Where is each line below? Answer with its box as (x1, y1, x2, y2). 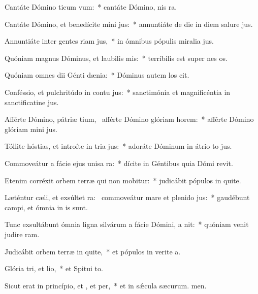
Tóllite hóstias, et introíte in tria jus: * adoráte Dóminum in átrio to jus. (5, 141, 232, 151)
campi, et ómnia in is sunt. (5, 202, 88, 212)
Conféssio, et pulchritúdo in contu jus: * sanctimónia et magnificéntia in (5, 86, 231, 97)
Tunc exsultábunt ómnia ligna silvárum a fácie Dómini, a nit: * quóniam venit (5, 219, 249, 230)
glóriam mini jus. (5, 123, 57, 134)
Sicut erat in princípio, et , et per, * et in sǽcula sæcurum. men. (5, 280, 207, 290)
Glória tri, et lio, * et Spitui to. (5, 263, 103, 274)
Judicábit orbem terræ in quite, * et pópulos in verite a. (5, 246, 181, 256)
